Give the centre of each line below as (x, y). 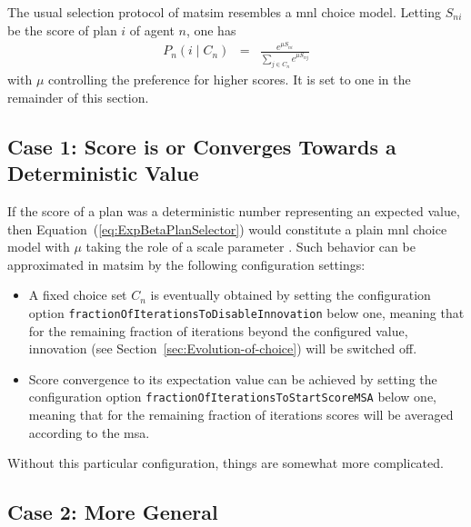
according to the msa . (89, 432)
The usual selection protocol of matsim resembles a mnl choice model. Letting (225, 12)
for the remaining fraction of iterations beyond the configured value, (218, 330)
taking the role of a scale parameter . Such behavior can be (251, 247)
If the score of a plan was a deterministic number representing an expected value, (234, 211)
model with (39, 247)
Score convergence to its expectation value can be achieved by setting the (233, 378)
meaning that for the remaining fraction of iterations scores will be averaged (241, 415)
